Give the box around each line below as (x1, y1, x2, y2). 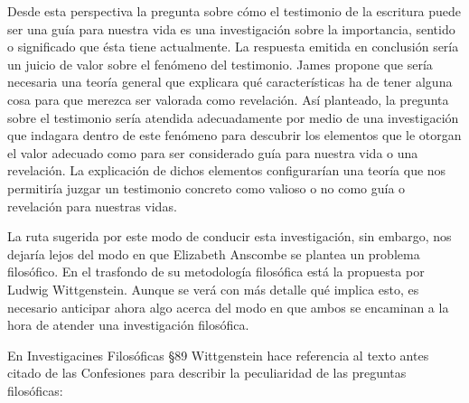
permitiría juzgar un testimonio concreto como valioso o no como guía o (7, 178, 406, 197)
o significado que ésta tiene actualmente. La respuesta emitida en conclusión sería (7, 37, 459, 56)
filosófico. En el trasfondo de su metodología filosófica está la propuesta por (7, 262, 425, 281)
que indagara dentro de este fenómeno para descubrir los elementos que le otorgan (7, 126, 462, 145)
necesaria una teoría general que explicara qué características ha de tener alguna (7, 72, 453, 91)
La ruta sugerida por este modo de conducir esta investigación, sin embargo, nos (7, 227, 452, 246)
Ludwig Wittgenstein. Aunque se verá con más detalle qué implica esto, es (7, 279, 419, 298)
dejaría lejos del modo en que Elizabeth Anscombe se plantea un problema (7, 244, 420, 263)
